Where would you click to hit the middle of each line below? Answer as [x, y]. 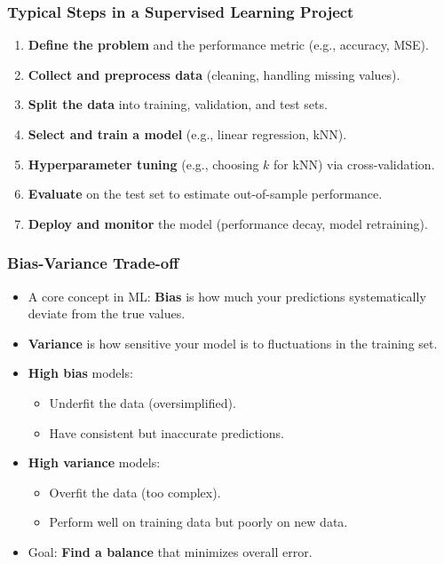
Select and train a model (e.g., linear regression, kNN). [187, 134]
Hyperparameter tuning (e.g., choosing [143, 164]
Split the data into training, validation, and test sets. [178, 104]
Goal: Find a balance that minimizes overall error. [170, 551]
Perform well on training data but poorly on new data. [198, 522]
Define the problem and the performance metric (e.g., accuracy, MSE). [228, 45]
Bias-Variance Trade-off [93, 263]
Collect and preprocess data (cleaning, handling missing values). [214, 74]
